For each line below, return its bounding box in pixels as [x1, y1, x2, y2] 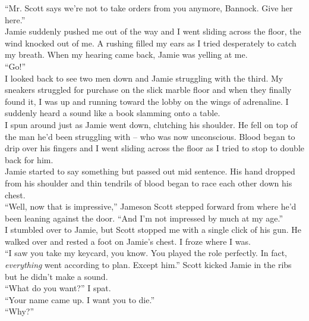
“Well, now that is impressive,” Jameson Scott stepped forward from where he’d [5, 200, 297, 213]
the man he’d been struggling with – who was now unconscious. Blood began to [5, 130, 295, 142]
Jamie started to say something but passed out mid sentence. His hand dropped [5, 165, 295, 177]
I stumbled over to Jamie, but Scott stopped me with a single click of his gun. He [5, 223, 302, 236]
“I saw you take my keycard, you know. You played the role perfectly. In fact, [5, 247, 288, 259]
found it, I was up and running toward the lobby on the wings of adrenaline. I [5, 95, 289, 107]
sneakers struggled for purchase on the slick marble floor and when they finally [5, 83, 292, 96]
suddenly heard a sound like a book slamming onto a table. [5, 107, 220, 119]
